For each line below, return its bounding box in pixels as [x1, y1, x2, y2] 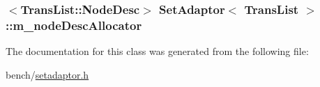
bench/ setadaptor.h [6, 67, 89, 81]
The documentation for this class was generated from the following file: [6, 44, 309, 58]
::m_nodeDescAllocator [6, 16, 142, 33]
